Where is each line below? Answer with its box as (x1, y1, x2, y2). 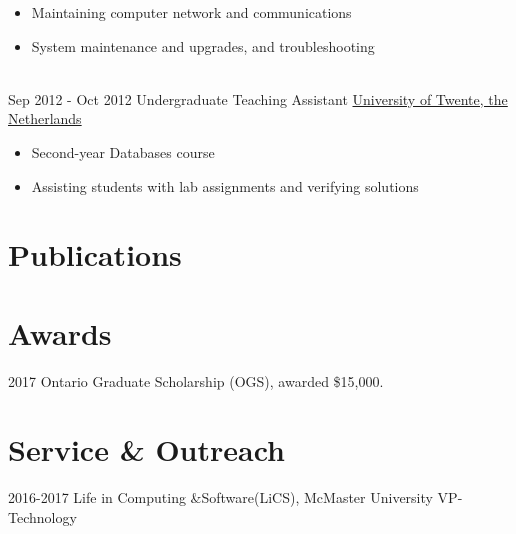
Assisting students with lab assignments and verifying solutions (31, 175, 419, 196)
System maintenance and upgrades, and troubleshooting (31, 35, 375, 56)
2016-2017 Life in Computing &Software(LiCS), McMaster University (8, 487, 433, 508)
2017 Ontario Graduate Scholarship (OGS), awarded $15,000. (8, 370, 384, 391)
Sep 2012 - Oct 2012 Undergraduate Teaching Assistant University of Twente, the (8, 88, 508, 109)
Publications (8, 234, 182, 275)
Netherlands (8, 108, 82, 129)
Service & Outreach (8, 429, 285, 470)
